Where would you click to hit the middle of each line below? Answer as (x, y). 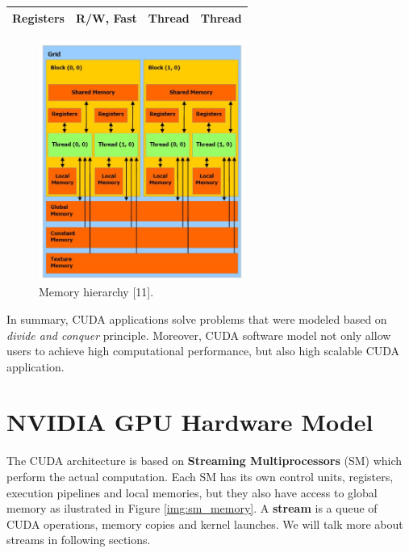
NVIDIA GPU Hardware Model (190, 422)
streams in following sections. (79, 540)
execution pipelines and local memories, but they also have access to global (192, 492)
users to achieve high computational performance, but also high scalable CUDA (203, 351)
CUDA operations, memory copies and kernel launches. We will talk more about (205, 524)
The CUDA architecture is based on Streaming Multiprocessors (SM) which (204, 461)
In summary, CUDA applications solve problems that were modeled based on (197, 318)
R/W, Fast (106, 17)
